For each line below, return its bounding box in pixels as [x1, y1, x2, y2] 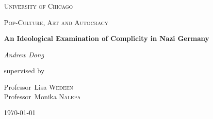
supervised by [4, 66, 45, 76]
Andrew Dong [4, 49, 44, 59]
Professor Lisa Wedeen [4, 81, 73, 92]
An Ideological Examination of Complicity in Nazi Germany [4, 33, 210, 43]
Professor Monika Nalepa [4, 91, 81, 101]
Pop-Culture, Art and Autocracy [4, 17, 108, 27]
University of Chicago [4, 1, 73, 11]
